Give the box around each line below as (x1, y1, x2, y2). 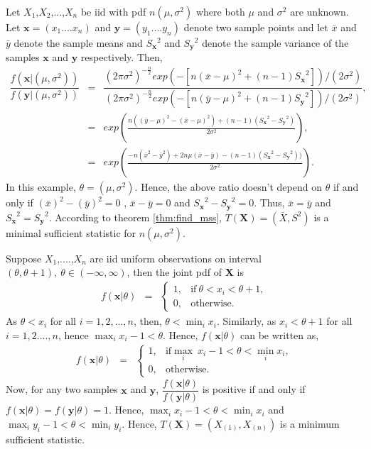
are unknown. (290, 4, 349, 18)
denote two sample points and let (183, 20, 328, 34)
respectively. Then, (80, 50, 163, 65)
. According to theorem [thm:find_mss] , (48, 209, 222, 224)
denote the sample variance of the (202, 35, 349, 50)
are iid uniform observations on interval (90, 250, 262, 265)
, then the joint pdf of (127, 265, 222, 279)
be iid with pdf (80, 4, 146, 18)
